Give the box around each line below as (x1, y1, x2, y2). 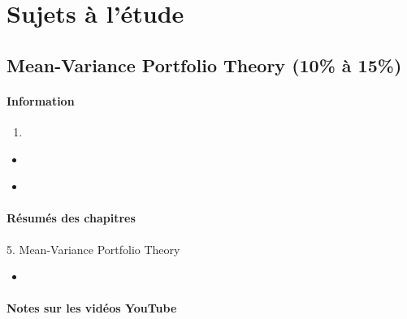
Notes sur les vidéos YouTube (6, 300, 177, 317)
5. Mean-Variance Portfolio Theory (6, 240, 180, 257)
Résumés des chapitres (6, 209, 136, 226)
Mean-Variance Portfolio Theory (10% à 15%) (6, 52, 402, 77)
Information (6, 92, 75, 109)
